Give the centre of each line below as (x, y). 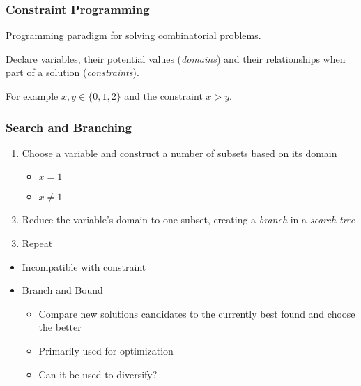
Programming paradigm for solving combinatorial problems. (133, 35)
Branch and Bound (62, 290)
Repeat (37, 243)
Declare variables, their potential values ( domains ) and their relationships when (176, 58)
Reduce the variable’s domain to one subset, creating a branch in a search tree (189, 220)
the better (60, 327)
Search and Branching (69, 127)
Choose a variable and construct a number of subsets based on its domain (179, 153)
